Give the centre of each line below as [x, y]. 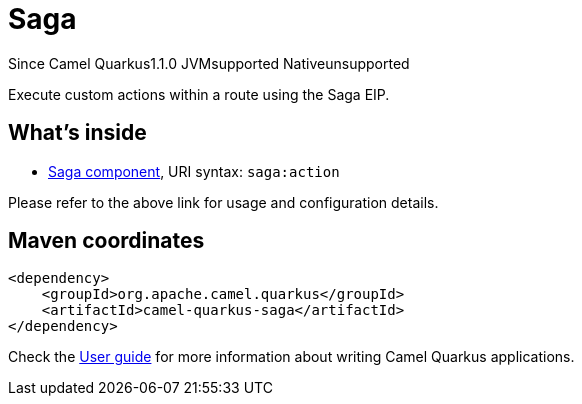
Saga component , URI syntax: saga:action [194, 171]
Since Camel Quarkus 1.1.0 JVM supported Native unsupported [209, 63]
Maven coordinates [106, 241]
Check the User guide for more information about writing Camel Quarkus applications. [291, 357]
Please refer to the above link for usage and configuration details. [223, 202]
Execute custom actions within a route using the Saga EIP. [199, 94]
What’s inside [77, 133]
